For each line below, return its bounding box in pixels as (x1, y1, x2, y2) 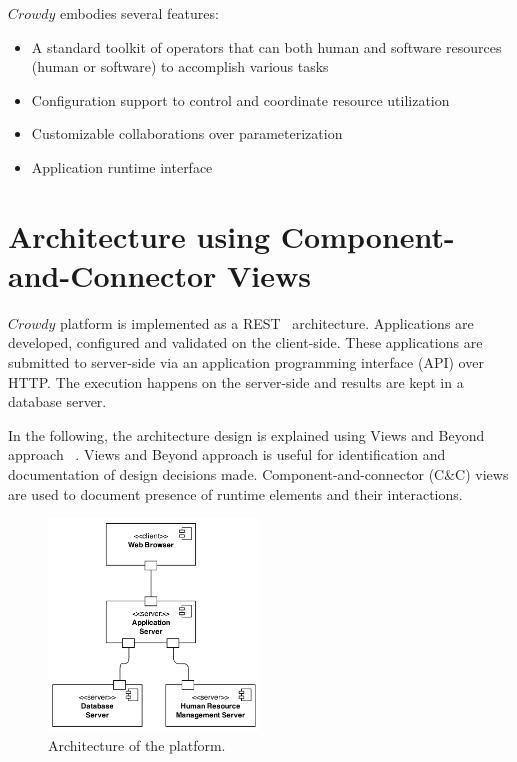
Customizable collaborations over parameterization (31, 123, 343, 144)
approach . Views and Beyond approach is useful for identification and (8, 444, 446, 465)
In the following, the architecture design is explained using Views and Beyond (8, 424, 485, 445)
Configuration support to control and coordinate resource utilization (31, 89, 450, 110)
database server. (8, 391, 107, 412)
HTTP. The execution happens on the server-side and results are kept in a (8, 371, 464, 392)
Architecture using (8, 215, 271, 256)
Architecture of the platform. (48, 735, 226, 756)
